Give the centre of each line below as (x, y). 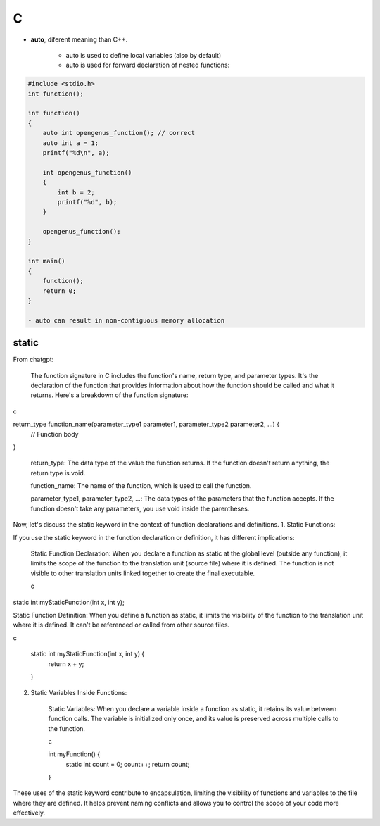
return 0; (59, 291)
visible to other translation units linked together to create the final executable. (143, 573)
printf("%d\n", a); (76, 153)
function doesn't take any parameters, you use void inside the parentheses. (140, 508)
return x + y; (66, 664)
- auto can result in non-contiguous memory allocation (126, 320)
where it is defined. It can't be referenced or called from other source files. (121, 625)
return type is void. (58, 473)
